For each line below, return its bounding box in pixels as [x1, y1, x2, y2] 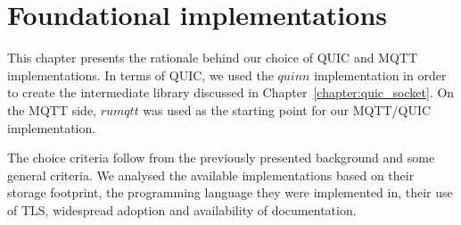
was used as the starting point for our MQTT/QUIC [143, 100, 432, 119]
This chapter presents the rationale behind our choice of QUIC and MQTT [7, 48, 418, 67]
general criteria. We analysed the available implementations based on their [7, 165, 415, 184]
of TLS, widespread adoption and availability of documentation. [7, 200, 357, 219]
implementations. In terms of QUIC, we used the [7, 65, 274, 84]
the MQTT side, [7, 100, 97, 119]
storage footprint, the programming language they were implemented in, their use [7, 183, 453, 202]
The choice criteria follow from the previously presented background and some [7, 148, 435, 167]
